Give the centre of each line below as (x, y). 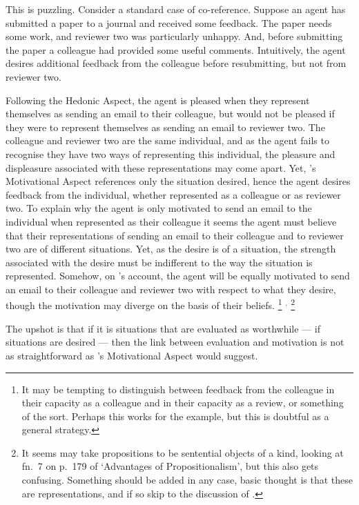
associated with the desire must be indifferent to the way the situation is (159, 262)
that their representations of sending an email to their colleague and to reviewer (175, 235)
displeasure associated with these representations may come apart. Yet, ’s (161, 167)
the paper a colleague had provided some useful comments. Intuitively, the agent (176, 49)
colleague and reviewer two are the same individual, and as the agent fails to (167, 140)
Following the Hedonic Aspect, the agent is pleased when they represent (158, 100)
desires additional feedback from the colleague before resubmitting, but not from (176, 63)
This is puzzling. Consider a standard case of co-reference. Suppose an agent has (176, 9)
